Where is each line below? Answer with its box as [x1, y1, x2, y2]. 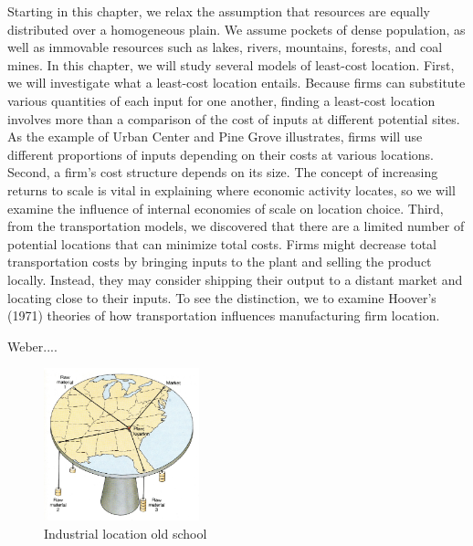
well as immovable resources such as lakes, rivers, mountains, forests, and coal [7, 37, 443, 57]
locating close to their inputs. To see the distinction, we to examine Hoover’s [7, 288, 436, 307]
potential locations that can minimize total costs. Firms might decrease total [7, 234, 437, 253]
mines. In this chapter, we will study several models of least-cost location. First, [7, 55, 455, 74]
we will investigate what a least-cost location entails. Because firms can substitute [7, 73, 466, 92]
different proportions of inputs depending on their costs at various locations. [7, 144, 434, 163]
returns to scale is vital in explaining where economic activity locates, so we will [7, 180, 456, 199]
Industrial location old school [44, 523, 207, 542]
